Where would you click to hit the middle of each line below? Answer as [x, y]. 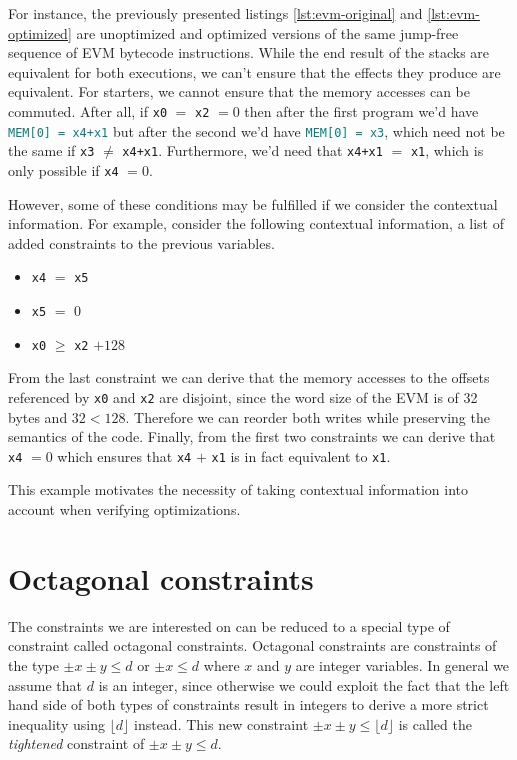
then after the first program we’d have [361, 110]
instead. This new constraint [221, 723]
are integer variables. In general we [402, 664]
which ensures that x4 [124, 455]
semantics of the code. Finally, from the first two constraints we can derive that [252, 436]
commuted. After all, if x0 [88, 110]
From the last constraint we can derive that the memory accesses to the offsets [249, 377]
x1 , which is [447, 150]
